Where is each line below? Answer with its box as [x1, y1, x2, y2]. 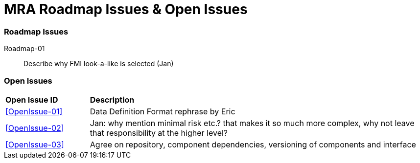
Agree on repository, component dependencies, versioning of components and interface [90, 139, 416, 149]
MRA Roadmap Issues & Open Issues [4, 1, 248, 18]
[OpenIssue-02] [5, 123, 64, 133]
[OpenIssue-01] [5, 106, 63, 116]
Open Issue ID [5, 94, 58, 105]
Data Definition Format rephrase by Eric [90, 106, 235, 116]
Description [90, 94, 135, 105]
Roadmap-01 [4, 44, 45, 53]
